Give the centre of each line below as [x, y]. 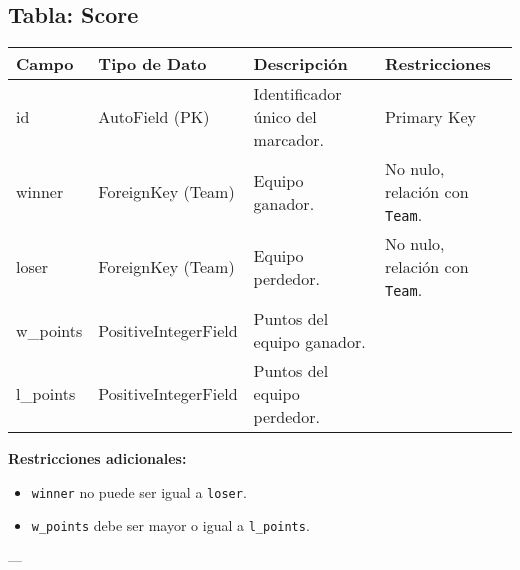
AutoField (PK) [154, 117]
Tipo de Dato [152, 64]
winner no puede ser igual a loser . [139, 491]
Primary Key [430, 117]
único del [285, 117]
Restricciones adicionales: [97, 458]
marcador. [288, 140]
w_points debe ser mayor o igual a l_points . [170, 525]
